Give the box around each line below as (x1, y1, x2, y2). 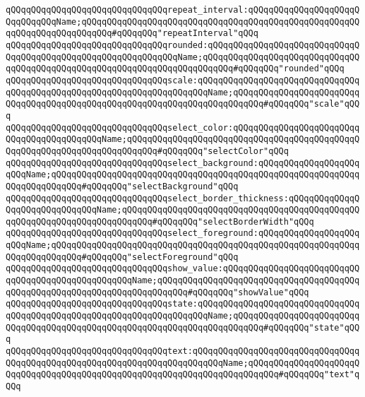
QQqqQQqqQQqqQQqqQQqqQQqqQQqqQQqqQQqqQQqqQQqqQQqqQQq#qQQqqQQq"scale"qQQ (6, 99, 360, 109)
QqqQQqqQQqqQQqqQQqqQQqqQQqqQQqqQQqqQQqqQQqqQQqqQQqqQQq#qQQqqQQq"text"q (6, 369, 360, 380)
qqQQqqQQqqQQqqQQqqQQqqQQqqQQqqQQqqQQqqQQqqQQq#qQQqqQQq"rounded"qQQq (6, 64, 345, 74)
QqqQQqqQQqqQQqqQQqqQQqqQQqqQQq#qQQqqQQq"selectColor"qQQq (6, 146, 289, 156)
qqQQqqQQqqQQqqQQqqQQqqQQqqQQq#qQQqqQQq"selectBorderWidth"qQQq (6, 216, 314, 227)
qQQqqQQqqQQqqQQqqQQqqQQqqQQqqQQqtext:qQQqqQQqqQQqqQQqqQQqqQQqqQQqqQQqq (6, 346, 360, 357)
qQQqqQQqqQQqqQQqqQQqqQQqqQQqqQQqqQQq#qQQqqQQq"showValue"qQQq (6, 287, 309, 297)
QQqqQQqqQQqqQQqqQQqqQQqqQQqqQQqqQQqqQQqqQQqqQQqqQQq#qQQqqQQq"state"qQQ (6, 322, 360, 333)
